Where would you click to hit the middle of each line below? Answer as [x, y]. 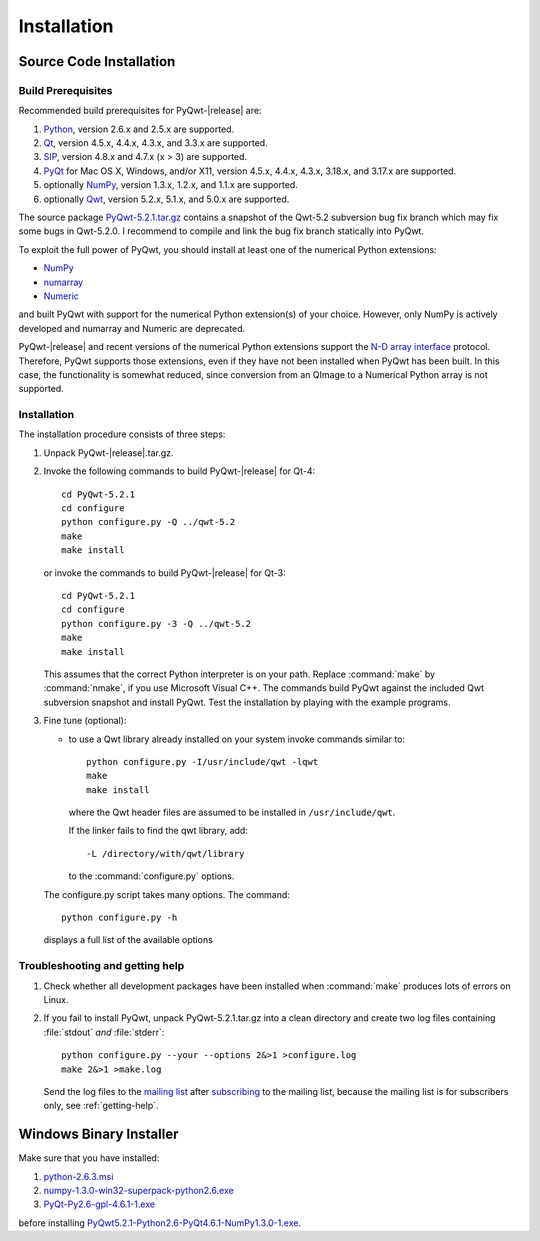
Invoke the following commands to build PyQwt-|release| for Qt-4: [179, 471]
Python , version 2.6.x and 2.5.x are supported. [139, 129]
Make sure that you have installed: [89, 1158]
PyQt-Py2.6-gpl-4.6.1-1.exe [99, 1204]
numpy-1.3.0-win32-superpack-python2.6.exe [138, 1190]
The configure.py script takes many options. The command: [166, 894]
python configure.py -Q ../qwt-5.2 [148, 522]
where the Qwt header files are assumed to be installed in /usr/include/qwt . [232, 812]
